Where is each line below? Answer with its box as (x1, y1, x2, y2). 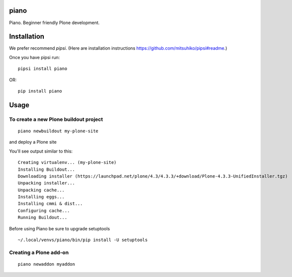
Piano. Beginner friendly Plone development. (9, 20, 100, 26)
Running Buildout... (18, 215, 67, 220)
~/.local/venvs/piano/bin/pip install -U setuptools (18, 237, 148, 243)
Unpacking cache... (18, 187, 65, 193)
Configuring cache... (18, 208, 70, 214)
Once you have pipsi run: (9, 54, 60, 60)
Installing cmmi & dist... (18, 201, 83, 207)
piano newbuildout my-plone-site (18, 128, 98, 134)
